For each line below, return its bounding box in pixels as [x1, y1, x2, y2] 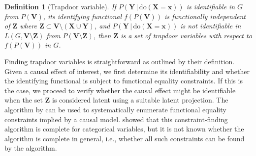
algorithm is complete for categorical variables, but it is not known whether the [4, 124, 244, 134]
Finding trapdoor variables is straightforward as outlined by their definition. [4, 56, 235, 66]
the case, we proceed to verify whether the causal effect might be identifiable [4, 85, 236, 95]
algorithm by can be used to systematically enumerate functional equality [4, 104, 226, 114]
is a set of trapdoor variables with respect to [121, 30, 252, 40]
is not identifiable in [180, 21, 241, 31]
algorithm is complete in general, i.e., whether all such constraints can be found [4, 133, 245, 143]
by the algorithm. [4, 143, 57, 153]
